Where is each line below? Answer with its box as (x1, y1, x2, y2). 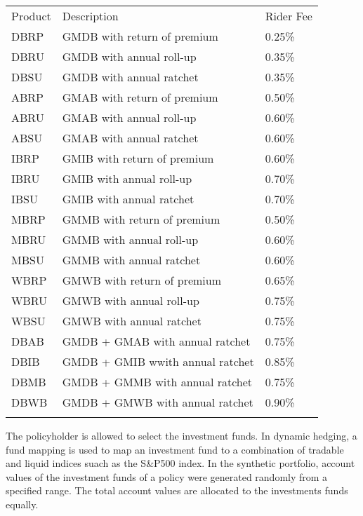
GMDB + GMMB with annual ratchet (62, 374, 253, 390)
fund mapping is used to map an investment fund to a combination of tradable (6, 442, 344, 456)
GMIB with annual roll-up (62, 170, 192, 186)
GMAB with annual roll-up (62, 109, 197, 125)
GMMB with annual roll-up (62, 231, 199, 247)
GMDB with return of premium (62, 28, 218, 44)
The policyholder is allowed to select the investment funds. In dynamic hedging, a (6, 428, 357, 442)
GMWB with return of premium (62, 272, 222, 288)
